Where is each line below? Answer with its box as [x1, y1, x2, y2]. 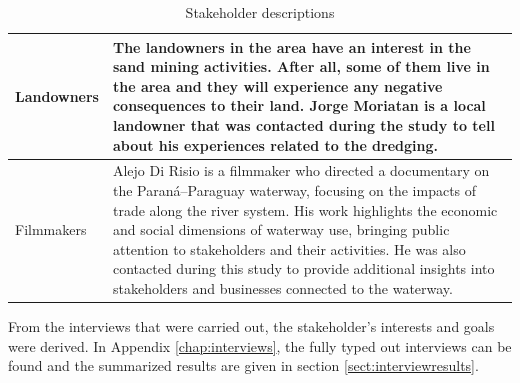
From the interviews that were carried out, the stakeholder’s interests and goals [8, 316, 495, 337]
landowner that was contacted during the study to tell [112, 114, 495, 135]
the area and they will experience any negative [112, 75, 443, 96]
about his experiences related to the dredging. [112, 134, 439, 155]
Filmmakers [15, 219, 87, 240]
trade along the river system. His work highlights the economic [112, 199, 498, 220]
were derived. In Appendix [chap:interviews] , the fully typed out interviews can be [8, 335, 512, 356]
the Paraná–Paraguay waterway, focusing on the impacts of [112, 180, 477, 200]
